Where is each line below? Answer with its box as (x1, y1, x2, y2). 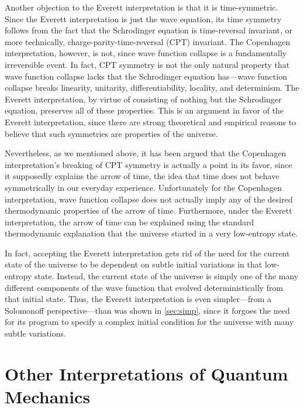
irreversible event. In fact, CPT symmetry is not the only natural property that (5, 58, 290, 70)
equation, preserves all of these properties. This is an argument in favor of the (5, 104, 284, 116)
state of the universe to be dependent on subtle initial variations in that (5, 258, 262, 270)
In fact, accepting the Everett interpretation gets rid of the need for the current (5, 246, 290, 259)
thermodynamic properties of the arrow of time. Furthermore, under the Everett (5, 204, 292, 217)
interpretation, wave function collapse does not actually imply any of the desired (5, 193, 293, 205)
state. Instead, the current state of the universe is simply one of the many (34, 270, 299, 282)
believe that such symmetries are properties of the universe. (5, 127, 218, 139)
